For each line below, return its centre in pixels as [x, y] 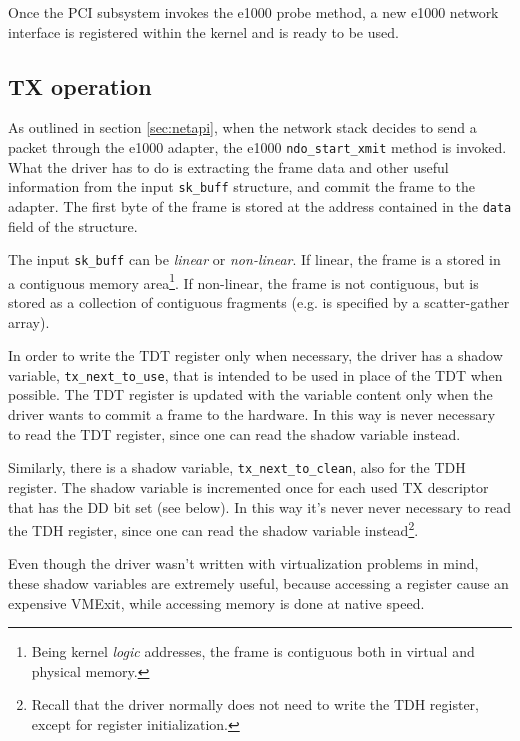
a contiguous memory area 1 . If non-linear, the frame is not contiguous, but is [243, 281]
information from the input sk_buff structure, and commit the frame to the [241, 186]
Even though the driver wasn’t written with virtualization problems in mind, [243, 563]
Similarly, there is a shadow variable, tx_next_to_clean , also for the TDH [237, 467]
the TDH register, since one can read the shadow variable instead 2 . [213, 528]
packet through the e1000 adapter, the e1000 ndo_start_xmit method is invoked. [257, 146]
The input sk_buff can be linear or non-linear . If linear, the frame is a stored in [254, 259]
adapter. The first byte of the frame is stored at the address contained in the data [260, 205]
